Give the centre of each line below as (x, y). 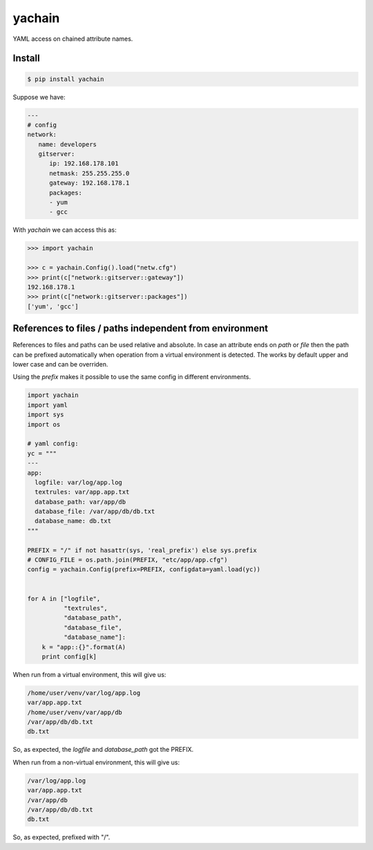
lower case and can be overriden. (60, 364)
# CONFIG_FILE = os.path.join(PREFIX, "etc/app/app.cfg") (127, 560)
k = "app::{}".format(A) (84, 647)
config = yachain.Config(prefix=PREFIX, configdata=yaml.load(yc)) (144, 570)
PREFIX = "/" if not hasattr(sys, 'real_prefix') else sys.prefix (142, 550)
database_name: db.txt (73, 521)
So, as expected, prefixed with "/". (61, 838)
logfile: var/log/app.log (78, 482)
